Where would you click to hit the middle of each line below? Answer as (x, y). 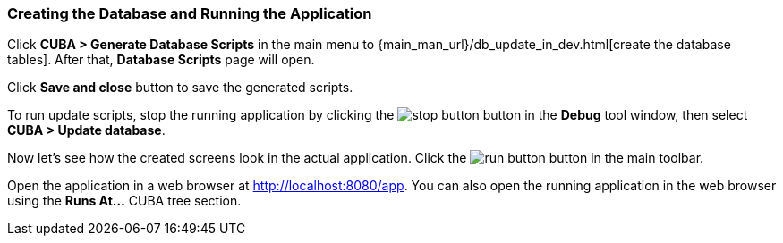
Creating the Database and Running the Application (190, 13)
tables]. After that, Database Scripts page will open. (161, 60)
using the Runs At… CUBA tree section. (124, 201)
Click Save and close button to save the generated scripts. (180, 88)
